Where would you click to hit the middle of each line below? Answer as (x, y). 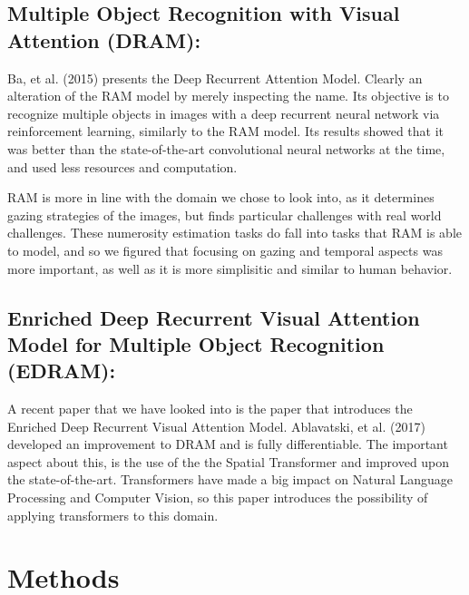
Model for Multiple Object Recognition (196, 343)
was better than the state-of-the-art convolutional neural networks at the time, (226, 148)
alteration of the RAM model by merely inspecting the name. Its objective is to (228, 96)
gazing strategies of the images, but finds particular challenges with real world (225, 215)
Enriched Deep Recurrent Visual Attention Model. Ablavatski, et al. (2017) (216, 426)
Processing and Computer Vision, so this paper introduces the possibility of (218, 497)
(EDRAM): (62, 371)
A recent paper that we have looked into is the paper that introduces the (210, 409)
